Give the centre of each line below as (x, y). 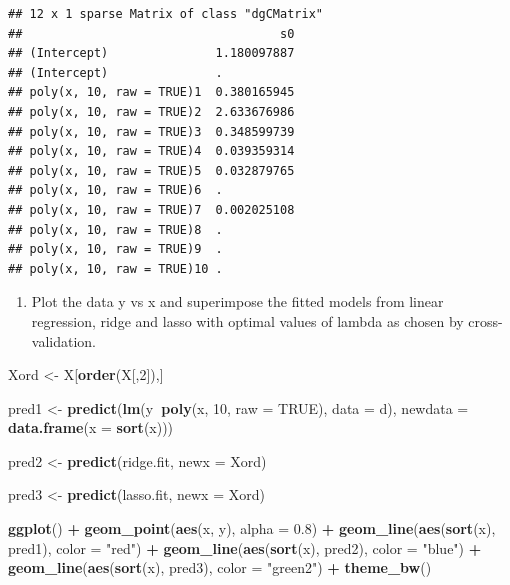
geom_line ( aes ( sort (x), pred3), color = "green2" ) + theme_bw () (220, 567)
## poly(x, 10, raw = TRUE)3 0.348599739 (151, 131)
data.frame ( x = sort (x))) (91, 427)
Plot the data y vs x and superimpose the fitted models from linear (237, 301)
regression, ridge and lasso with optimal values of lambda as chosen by (247, 320)
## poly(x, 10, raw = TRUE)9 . (115, 249)
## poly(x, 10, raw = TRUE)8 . (115, 229)
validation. (63, 340)
